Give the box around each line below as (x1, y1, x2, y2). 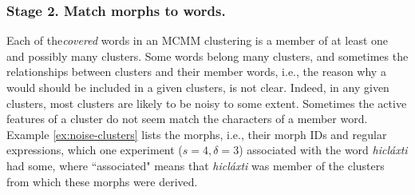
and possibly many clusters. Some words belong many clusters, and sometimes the (6, 47, 409, 64)
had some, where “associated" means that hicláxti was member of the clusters (6, 157, 385, 173)
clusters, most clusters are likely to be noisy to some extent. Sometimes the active (6, 94, 407, 111)
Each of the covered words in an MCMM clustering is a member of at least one (6, 32, 389, 49)
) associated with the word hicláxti (239, 141, 408, 158)
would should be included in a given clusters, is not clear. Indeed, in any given (6, 79, 389, 95)
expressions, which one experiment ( (6, 141, 183, 158)
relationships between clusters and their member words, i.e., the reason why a (6, 63, 386, 80)
